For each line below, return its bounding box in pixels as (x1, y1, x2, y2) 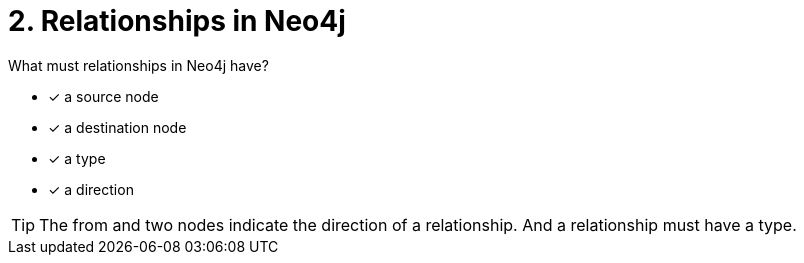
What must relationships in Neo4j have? (8, 56, 269, 74)
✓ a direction (48, 180, 134, 198)
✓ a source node (48, 87, 159, 105)
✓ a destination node (48, 118, 187, 136)
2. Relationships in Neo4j (8, 4, 346, 38)
